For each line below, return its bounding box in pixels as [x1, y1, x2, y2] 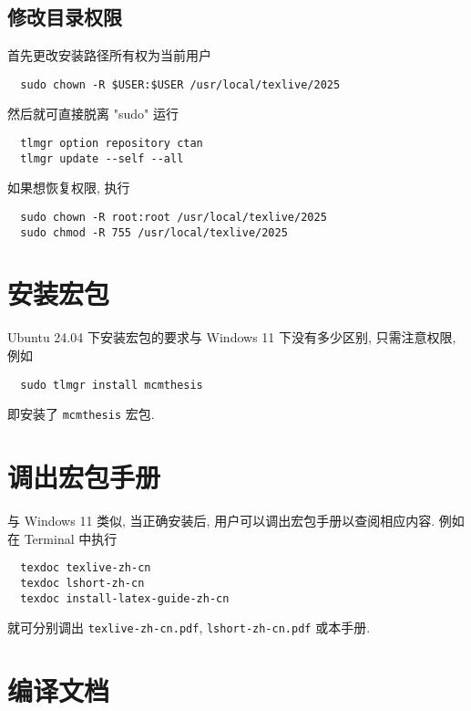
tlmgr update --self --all [20, 152, 184, 165]
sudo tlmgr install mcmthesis [20, 378, 203, 392]
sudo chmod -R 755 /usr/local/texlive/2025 [20, 225, 288, 239]
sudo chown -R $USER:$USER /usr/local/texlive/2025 [20, 78, 341, 91]
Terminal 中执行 [24, 528, 118, 548]
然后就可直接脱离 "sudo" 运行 [7, 104, 179, 123]
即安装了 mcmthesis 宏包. [7, 404, 155, 423]
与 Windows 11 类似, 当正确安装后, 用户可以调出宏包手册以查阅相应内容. [7, 511, 435, 530]
